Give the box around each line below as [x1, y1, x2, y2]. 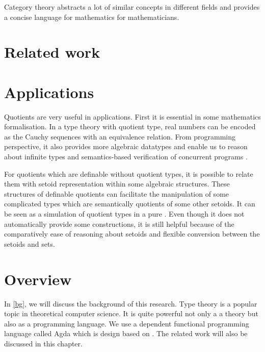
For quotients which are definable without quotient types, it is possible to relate [4, 168, 253, 179]
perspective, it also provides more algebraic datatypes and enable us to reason [4, 141, 248, 152]
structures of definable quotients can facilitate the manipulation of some [4, 188, 229, 199]
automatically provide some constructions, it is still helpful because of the [4, 218, 234, 229]
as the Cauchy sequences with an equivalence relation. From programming [4, 131, 236, 142]
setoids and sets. [4, 238, 55, 249]
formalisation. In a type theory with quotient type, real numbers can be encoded [4, 121, 256, 132]
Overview [4, 268, 72, 289]
